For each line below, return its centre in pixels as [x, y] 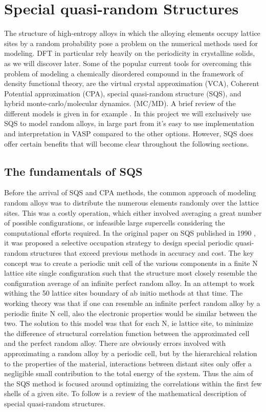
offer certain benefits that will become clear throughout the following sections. [127, 143]
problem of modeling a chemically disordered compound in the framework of [124, 73]
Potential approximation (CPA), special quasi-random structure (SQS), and [123, 93]
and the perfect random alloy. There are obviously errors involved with [115, 343]
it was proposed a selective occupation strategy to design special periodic [119, 243]
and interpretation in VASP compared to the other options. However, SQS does [129, 133]
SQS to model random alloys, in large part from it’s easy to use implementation [129, 123]
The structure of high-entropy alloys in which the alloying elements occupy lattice [132, 33]
